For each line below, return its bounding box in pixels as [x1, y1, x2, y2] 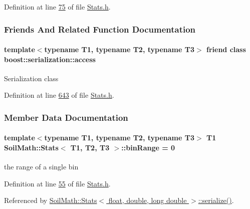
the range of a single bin [4, 161, 79, 172]
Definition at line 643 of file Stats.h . [4, 90, 114, 100]
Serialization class [4, 73, 59, 83]
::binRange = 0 [121, 142, 175, 153]
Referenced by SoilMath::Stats [4, 195, 97, 205]
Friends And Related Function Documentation [4, 23, 196, 35]
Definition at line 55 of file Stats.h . [4, 178, 111, 188]
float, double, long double [108, 195, 187, 205]
